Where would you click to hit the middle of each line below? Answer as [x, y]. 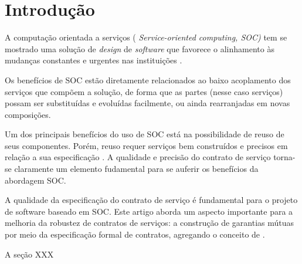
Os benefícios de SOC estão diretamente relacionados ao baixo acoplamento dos [148, 79]
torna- [284, 157]
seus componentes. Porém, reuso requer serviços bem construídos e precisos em [146, 145]
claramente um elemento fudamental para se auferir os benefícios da [136, 169]
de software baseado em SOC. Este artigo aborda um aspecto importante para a [149, 211]
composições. [28, 114]
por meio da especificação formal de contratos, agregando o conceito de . [135, 234]
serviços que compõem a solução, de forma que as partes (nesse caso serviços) [144, 91]
